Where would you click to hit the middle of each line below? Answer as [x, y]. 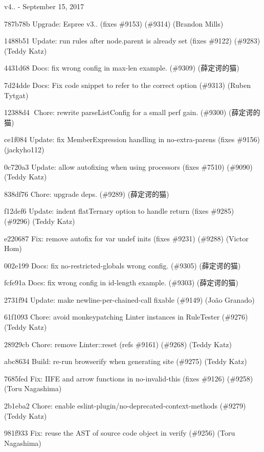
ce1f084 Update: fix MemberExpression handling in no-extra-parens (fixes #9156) [132, 139]
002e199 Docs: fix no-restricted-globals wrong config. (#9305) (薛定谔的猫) [123, 265]
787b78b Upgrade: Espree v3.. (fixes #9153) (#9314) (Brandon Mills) [114, 23]
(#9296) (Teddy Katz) [40, 221]
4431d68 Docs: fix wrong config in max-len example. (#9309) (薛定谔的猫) [122, 68]
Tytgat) [16, 95]
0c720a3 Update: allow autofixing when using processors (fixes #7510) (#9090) [128, 166]
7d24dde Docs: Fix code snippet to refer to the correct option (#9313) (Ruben [127, 85]
